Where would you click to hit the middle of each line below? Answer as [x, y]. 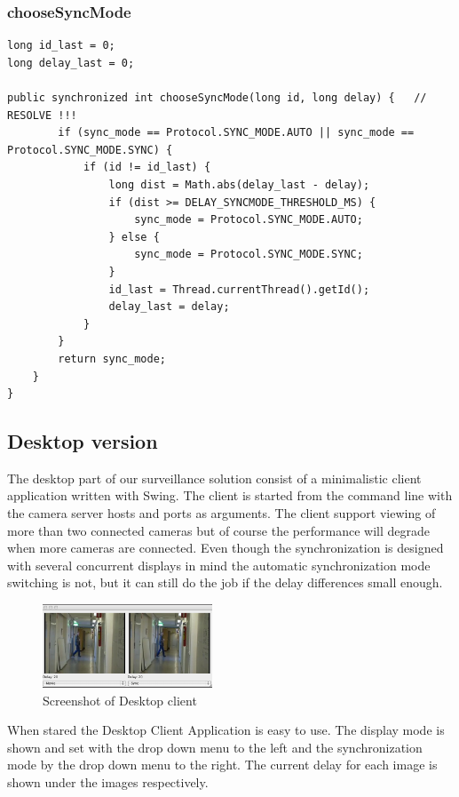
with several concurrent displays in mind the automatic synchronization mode [219, 565]
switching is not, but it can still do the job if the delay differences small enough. [225, 582]
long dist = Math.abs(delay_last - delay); [239, 184]
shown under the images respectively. [108, 781]
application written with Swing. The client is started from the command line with [230, 495]
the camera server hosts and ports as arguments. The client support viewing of [222, 513]
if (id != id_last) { [147, 167]
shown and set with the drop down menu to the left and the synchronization [215, 747]
